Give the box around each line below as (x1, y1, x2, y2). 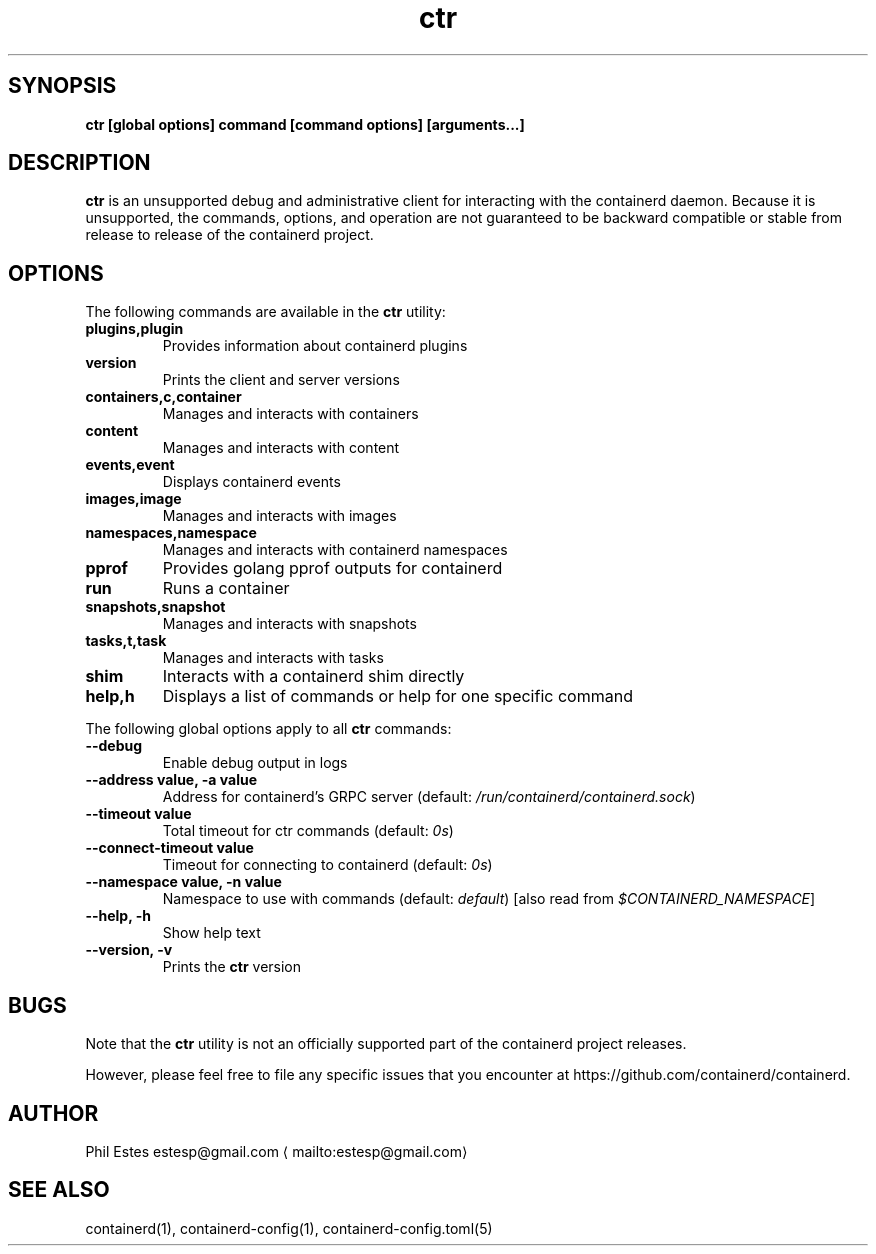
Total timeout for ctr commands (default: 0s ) (162, 822, 454, 840)
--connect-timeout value (85, 839, 254, 857)
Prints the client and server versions (162, 371, 400, 389)
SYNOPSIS (8, 73, 117, 99)
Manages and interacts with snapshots (162, 615, 417, 633)
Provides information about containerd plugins (162, 337, 468, 355)
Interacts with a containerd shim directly (162, 666, 465, 687)
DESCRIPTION (8, 150, 151, 176)
